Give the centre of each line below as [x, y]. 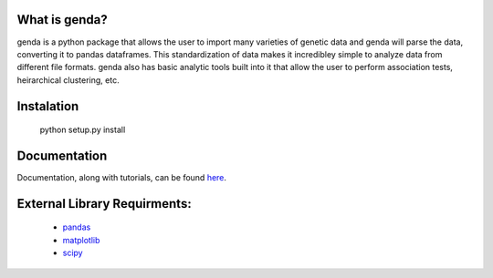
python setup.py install [83, 130]
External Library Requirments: [104, 204]
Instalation [48, 106]
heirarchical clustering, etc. [68, 80]
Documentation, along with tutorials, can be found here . [122, 177]
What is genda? [63, 20]
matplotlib [81, 240]
